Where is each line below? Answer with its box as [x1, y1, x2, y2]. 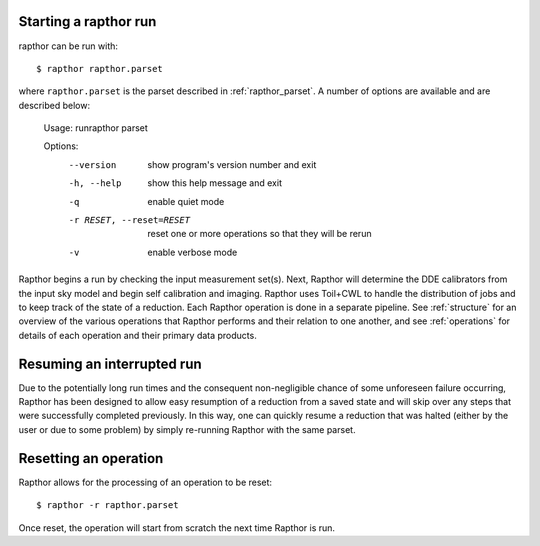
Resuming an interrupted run [18, 355, 202, 372]
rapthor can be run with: [18, 40, 119, 52]
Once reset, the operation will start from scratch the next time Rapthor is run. [18, 521, 335, 534]
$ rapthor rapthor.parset [36, 63, 164, 74]
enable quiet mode [147, 195, 225, 207]
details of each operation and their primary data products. [18, 329, 257, 341]
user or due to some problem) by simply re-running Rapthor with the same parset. [18, 423, 356, 435]
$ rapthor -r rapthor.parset [36, 500, 179, 511]
